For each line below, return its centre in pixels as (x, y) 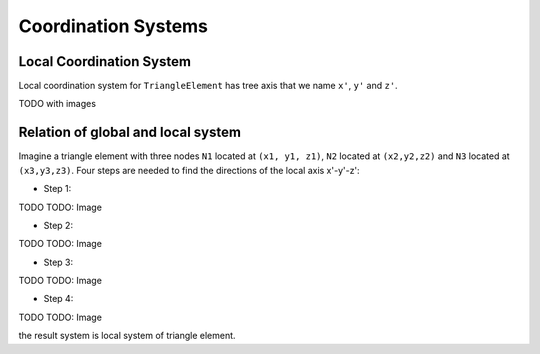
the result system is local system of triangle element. (127, 336)
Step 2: (58, 225)
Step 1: (57, 189)
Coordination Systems (113, 26)
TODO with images (57, 104)
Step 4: (58, 299)
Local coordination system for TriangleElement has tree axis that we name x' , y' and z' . (208, 86)
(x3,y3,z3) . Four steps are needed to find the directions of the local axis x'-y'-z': (189, 170)
